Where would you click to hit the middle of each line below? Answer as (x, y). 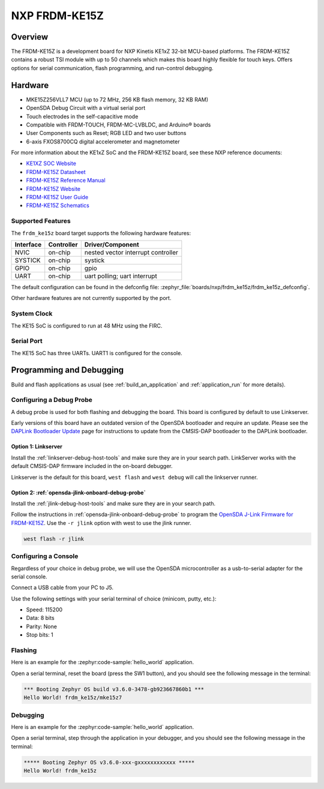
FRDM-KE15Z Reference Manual (66, 181)
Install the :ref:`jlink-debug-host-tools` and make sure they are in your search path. (113, 503)
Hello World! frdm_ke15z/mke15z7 (73, 698)
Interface (28, 244)
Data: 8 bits (40, 618)
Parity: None (41, 626)
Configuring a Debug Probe (52, 400)
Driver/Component (112, 244)
